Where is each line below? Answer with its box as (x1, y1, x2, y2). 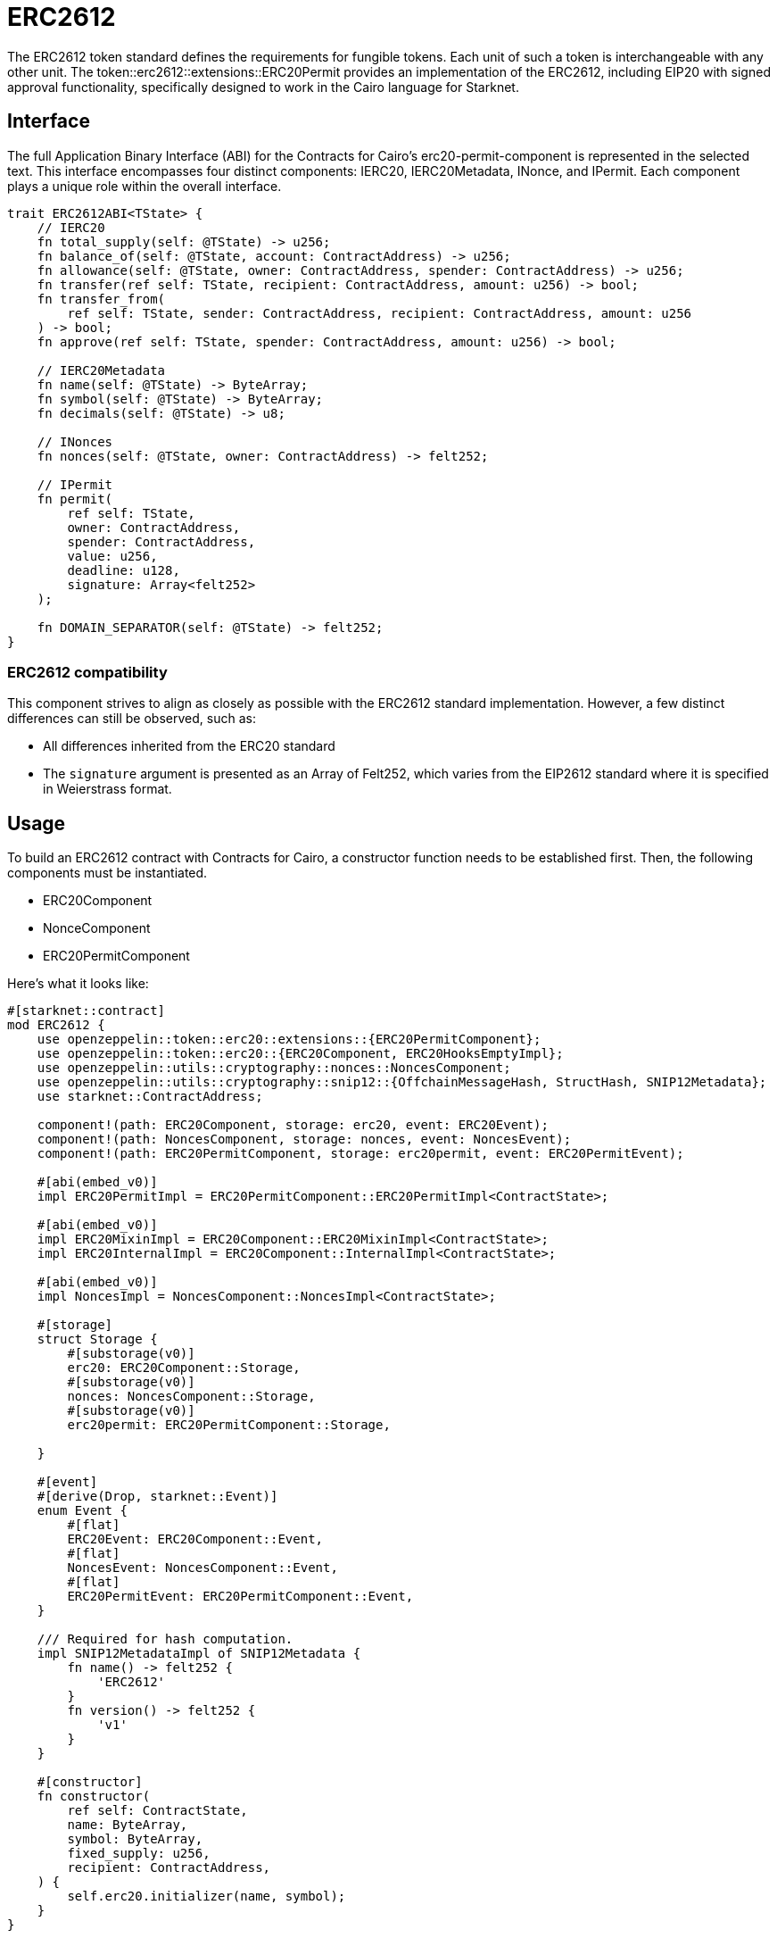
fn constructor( (37, 1789, 151, 1804)
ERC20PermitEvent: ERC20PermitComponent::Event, (67, 1589, 414, 1604)
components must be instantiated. (7, 865, 208, 881)
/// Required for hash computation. (37, 1632, 293, 1647)
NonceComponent (43, 920, 151, 936)
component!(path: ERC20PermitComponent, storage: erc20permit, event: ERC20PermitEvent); (37, 1146, 684, 1161)
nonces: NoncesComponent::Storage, (67, 1389, 316, 1404)
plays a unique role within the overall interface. (7, 178, 282, 194)
